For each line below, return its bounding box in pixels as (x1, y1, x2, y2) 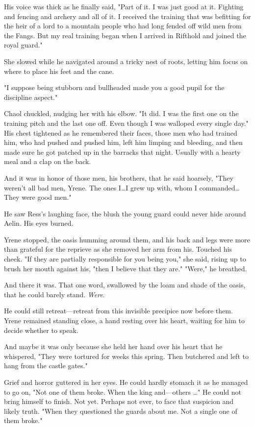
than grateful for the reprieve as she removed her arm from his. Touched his (4, 244, 232, 254)
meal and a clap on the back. (4, 156, 91, 166)
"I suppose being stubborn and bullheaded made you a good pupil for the (4, 82, 225, 93)
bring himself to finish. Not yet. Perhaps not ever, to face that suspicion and (4, 396, 234, 406)
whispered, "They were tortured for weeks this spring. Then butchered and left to (4, 351, 249, 361)
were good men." (22, 192, 72, 202)
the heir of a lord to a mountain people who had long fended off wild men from (4, 21, 242, 31)
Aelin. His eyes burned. (4, 218, 74, 228)
